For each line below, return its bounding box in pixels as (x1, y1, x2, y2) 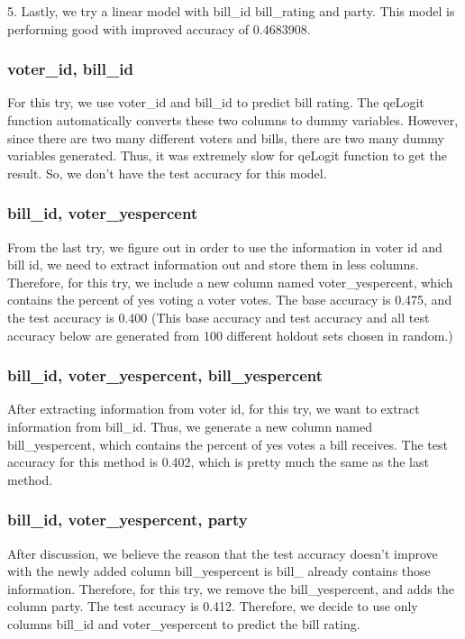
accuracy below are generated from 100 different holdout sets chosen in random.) (7, 325, 453, 344)
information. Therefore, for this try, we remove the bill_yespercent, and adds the (7, 579, 454, 598)
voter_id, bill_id (7, 58, 133, 80)
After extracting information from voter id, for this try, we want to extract (7, 399, 420, 418)
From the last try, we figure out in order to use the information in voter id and (7, 237, 442, 256)
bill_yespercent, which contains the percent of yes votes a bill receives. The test (7, 434, 448, 453)
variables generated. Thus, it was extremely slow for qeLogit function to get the (7, 146, 447, 165)
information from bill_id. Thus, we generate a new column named (7, 416, 373, 435)
